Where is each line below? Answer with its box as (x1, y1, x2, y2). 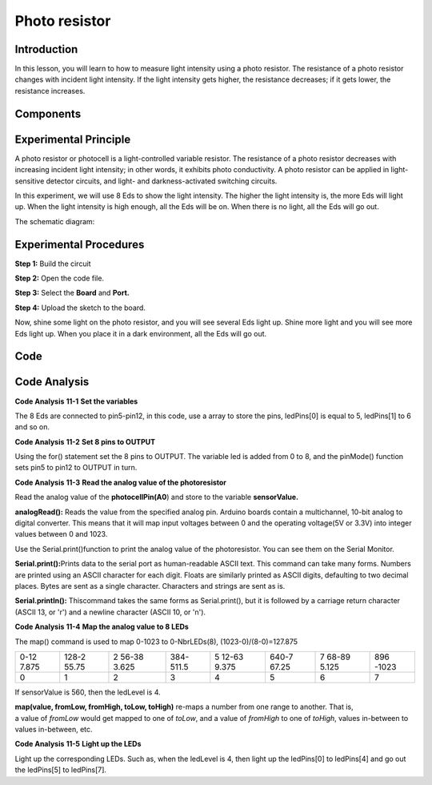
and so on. (14, 422, 50, 432)
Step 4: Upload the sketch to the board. (14, 303, 146, 312)
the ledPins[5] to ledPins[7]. (14, 765, 107, 775)
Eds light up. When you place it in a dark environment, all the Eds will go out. (14, 328, 267, 338)
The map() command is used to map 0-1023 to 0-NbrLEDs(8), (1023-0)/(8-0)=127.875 (14, 637, 298, 646)
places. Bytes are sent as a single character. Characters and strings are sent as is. (14, 581, 286, 590)
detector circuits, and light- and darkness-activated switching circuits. (46, 176, 278, 186)
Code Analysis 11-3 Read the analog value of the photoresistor (14, 477, 227, 487)
